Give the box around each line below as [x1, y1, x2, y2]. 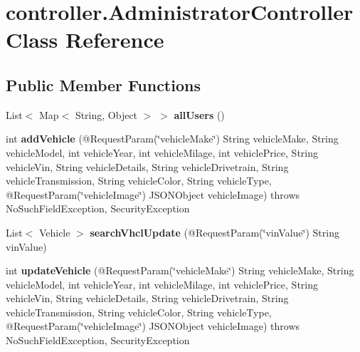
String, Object [75, 107, 138, 122]
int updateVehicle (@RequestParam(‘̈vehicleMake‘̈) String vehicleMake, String [6, 263, 354, 278]
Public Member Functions [6, 73, 201, 95]
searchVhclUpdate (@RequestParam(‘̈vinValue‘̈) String [90, 224, 339, 239]
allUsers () [174, 107, 225, 122]
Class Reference [6, 25, 164, 54]
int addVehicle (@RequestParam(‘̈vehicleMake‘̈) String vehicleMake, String [6, 131, 339, 146]
